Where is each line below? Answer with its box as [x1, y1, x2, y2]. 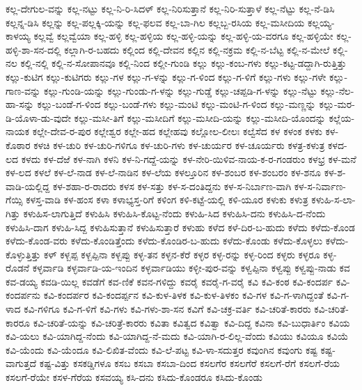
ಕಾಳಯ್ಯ [6, 29, 31, 43]
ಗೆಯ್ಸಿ [6, 192, 23, 207]
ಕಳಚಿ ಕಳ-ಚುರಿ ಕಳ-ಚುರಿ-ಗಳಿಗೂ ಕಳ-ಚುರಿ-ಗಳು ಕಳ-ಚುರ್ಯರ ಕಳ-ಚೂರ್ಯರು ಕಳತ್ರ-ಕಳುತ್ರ [33, 137, 325, 152]
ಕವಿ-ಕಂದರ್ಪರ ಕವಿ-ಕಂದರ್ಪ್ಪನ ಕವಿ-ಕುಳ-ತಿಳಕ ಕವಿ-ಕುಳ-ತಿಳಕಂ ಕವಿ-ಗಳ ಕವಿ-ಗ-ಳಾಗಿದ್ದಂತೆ [43, 288, 324, 302]
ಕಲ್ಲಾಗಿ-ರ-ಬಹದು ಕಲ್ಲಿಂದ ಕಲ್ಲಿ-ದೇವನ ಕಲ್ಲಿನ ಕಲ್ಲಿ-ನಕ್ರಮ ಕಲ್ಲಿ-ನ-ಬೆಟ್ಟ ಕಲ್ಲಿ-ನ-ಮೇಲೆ [64, 42, 330, 56]
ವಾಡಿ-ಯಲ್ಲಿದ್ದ [6, 178, 50, 193]
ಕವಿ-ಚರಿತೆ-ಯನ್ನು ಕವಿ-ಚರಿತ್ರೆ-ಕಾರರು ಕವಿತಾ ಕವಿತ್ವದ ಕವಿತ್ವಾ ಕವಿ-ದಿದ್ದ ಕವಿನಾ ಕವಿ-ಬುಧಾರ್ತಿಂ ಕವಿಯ [33, 315, 350, 329]
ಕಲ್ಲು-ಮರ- [319, 97, 355, 111]
